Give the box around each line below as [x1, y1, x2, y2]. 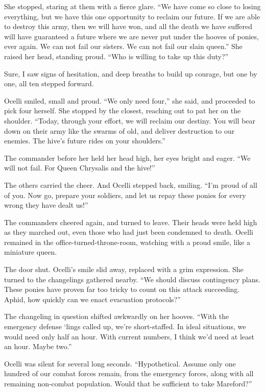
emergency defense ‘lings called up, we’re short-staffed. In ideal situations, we [4, 321, 246, 332]
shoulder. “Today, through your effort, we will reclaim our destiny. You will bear [4, 115, 256, 126]
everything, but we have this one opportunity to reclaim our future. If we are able [4, 11, 260, 21]
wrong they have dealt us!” [4, 200, 88, 210]
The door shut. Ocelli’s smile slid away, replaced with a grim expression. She [4, 264, 244, 275]
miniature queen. [4, 247, 57, 257]
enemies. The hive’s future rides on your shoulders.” [4, 135, 165, 146]
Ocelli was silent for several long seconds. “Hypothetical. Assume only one [4, 358, 236, 369]
